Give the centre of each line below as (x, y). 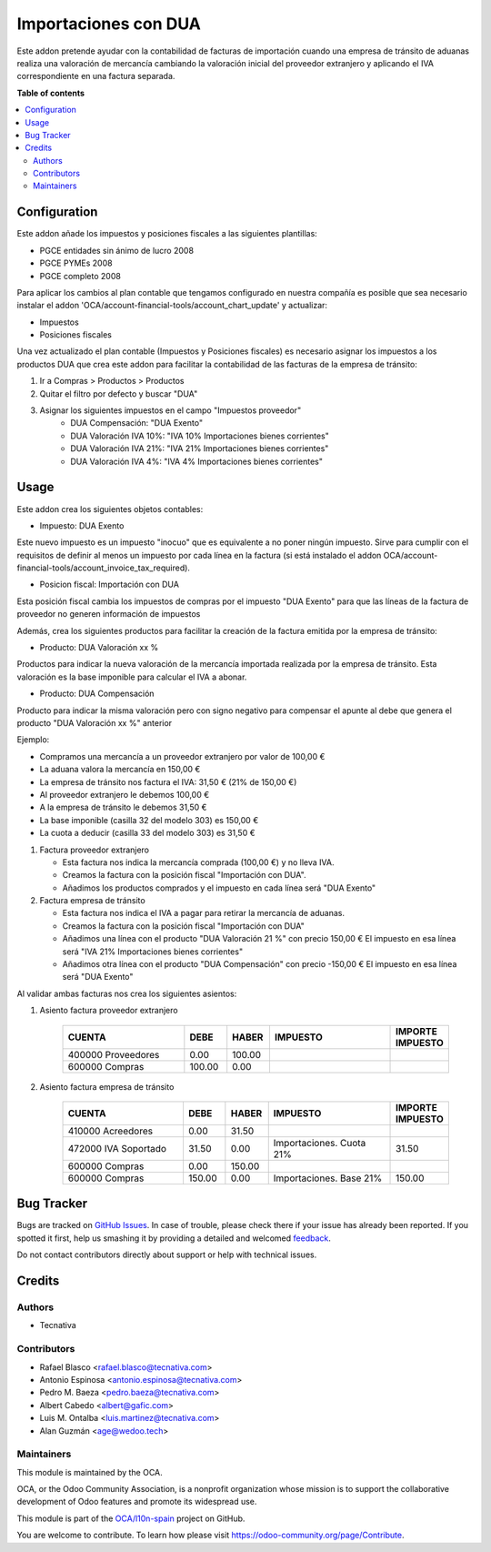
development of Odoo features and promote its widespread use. (137, 1502)
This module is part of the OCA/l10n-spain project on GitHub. (131, 1518)
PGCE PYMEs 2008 (76, 263)
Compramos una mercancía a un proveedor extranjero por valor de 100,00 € (182, 756)
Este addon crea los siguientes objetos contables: (110, 509)
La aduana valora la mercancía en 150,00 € (120, 770)
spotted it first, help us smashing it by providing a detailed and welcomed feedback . (174, 1238)
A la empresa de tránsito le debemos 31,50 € (123, 807)
